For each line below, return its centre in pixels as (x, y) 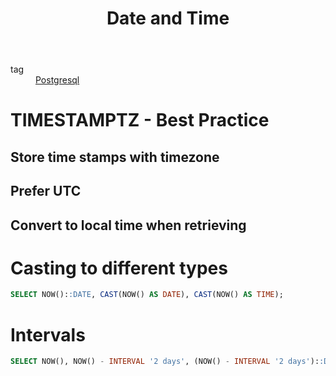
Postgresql (57, 80)
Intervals (48, 334)
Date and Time (168, 18)
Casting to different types (119, 268)
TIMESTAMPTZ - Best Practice (140, 120)
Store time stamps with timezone (115, 157)
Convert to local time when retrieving (128, 225)
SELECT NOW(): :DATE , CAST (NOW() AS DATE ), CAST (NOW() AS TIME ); (147, 295)
